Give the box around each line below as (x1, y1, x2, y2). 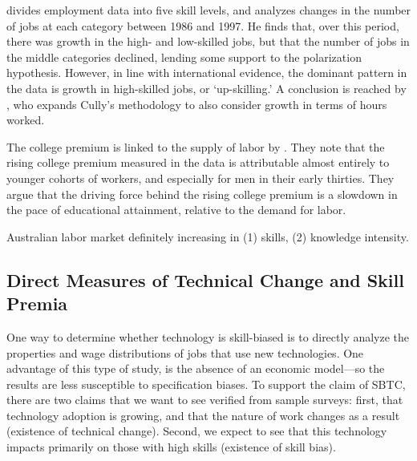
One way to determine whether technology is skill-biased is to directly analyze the (6, 328, 410, 345)
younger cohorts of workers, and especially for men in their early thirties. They (6, 169, 395, 186)
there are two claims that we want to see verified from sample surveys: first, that (6, 391, 403, 408)
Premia (6, 291, 68, 316)
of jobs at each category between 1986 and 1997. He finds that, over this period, (6, 17, 399, 34)
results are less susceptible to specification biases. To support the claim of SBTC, (6, 375, 406, 392)
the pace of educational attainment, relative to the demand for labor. (6, 201, 346, 218)
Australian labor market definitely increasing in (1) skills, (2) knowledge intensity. (6, 228, 409, 245)
